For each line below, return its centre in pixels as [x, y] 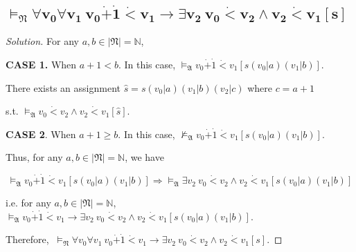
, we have [144, 157]
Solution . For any [42, 41]
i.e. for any [28, 203]
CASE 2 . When [41, 134]
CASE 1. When [41, 64]
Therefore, [27, 239]
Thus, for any [34, 157]
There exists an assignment [63, 87]
